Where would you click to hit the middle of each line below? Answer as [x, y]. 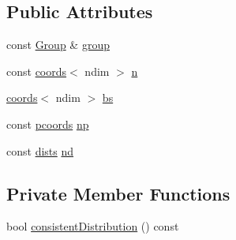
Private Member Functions [118, 193]
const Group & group [58, 45]
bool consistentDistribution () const [93, 226]
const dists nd [40, 150]
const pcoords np [48, 124]
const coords [37, 71]
